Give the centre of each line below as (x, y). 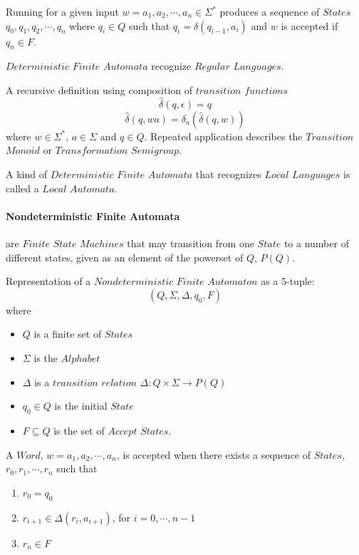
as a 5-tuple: (288, 281)
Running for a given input (62, 11)
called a (22, 188)
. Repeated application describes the (223, 136)
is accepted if (309, 25)
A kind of (26, 173)
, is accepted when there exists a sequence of (214, 454)
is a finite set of (68, 334)
